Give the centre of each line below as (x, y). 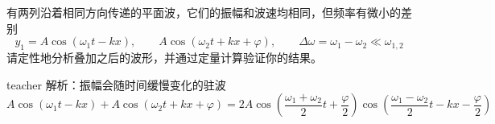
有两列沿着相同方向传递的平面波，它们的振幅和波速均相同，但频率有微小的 (204, 12)
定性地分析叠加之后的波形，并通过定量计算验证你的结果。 (169, 57)
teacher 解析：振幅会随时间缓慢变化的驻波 (116, 84)
